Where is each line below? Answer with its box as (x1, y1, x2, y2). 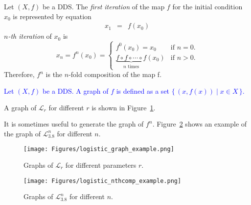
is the (46, 69, 63, 79)
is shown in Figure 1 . (91, 102, 156, 112)
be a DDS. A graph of (42, 85, 109, 96)
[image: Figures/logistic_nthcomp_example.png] (23, 177, 182, 184)
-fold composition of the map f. (68, 69, 162, 79)
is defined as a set (116, 85, 170, 96)
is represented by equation (13, 11, 91, 21)
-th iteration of (8, 31, 52, 41)
